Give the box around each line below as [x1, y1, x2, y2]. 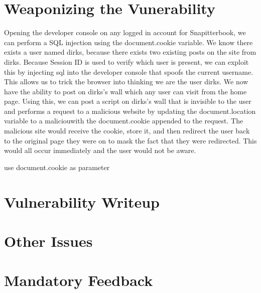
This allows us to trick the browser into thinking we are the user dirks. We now [4, 76, 248, 87]
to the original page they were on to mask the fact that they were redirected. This [4, 135, 257, 145]
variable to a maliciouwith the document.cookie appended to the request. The [4, 115, 243, 126]
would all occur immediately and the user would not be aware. [4, 145, 196, 156]
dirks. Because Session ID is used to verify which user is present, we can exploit [4, 56, 249, 67]
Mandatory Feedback [4, 270, 153, 290]
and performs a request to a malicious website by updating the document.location [4, 105, 256, 116]
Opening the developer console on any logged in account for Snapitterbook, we [4, 27, 246, 38]
